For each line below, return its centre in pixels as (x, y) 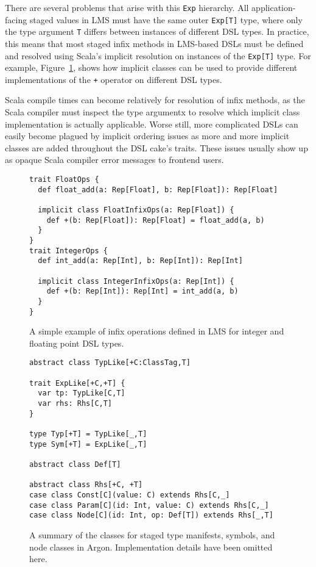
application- (274, 7)
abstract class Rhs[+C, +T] (86, 485)
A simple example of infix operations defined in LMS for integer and (157, 331)
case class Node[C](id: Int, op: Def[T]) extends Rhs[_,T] (151, 515)
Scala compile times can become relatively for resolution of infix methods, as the (155, 100)
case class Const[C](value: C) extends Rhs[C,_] (130, 495)
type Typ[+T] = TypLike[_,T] (88, 434)
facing (16, 19)
